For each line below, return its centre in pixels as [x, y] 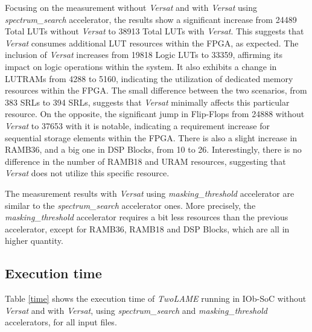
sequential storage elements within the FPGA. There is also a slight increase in [151, 137]
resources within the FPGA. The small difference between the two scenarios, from [156, 90]
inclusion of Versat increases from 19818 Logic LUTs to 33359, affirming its [144, 55]
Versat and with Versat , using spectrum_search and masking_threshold [136, 310]
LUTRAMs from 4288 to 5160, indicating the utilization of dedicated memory [149, 78]
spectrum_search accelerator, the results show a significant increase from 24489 [151, 19]
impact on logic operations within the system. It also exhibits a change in [141, 66]
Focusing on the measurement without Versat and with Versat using [131, 7]
